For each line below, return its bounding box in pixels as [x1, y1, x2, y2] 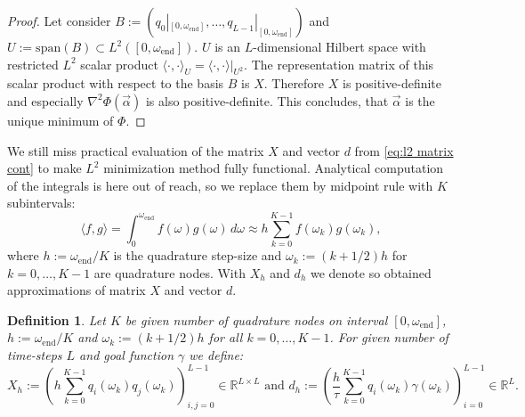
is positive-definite [343, 74, 441, 93]
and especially [7, 91, 84, 110]
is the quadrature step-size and [113, 246, 282, 265]
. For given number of [329, 328, 448, 347]
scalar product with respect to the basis [7, 74, 224, 93]
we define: [189, 346, 244, 364]
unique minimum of [7, 110, 114, 129]
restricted [7, 54, 59, 73]
